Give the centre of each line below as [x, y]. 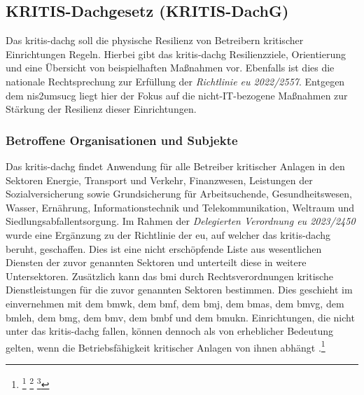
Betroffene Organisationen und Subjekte [122, 140]
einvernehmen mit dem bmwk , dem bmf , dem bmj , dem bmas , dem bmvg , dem [175, 303]
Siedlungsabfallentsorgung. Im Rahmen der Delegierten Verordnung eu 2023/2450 [181, 221]
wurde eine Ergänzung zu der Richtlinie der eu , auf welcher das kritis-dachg [168, 234]
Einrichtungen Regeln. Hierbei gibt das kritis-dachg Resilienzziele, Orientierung [176, 54]
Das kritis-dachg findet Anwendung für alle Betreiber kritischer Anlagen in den [175, 166]
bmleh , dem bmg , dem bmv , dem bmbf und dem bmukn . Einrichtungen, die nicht [180, 317]
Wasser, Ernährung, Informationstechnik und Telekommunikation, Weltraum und [180, 207]
